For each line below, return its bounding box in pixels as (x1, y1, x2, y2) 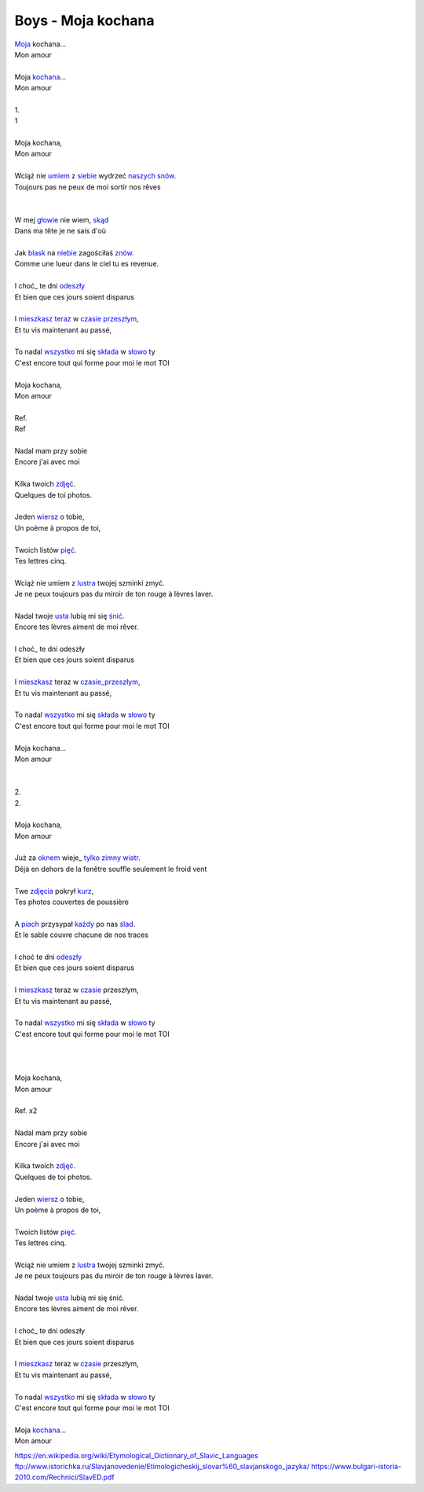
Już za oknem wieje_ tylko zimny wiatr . (14, 853, 141, 862)
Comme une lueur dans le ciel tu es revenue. (14, 259, 159, 269)
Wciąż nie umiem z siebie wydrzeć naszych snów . (14, 171, 177, 181)
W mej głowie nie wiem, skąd (14, 215, 109, 224)
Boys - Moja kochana (14, 12, 155, 29)
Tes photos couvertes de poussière (14, 897, 130, 907)
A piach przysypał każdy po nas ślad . (14, 919, 136, 928)
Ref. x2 (14, 1106, 38, 1115)
